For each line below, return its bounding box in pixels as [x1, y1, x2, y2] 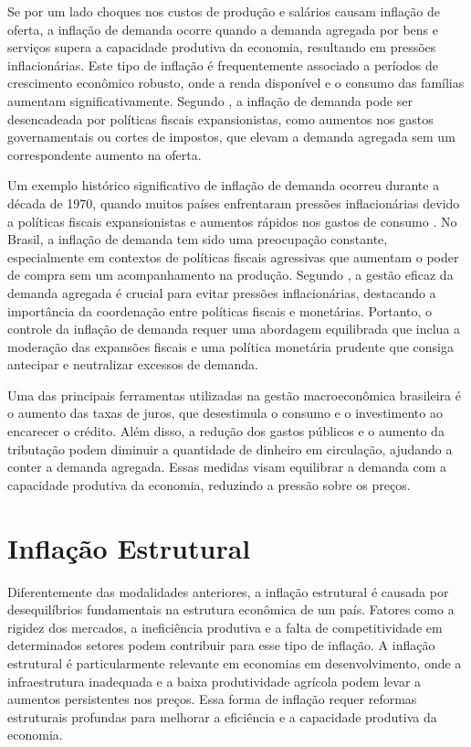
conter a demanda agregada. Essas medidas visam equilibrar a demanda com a [7, 457, 446, 476]
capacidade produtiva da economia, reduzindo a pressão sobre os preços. [7, 475, 411, 494]
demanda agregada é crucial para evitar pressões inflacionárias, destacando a [7, 283, 436, 302]
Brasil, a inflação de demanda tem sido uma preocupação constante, [7, 229, 388, 249]
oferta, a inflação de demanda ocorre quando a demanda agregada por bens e [7, 19, 439, 38]
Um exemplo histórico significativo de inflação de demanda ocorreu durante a [7, 176, 440, 195]
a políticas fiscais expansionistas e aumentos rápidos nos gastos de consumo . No [7, 211, 457, 230]
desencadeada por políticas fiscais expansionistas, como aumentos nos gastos [7, 109, 434, 128]
